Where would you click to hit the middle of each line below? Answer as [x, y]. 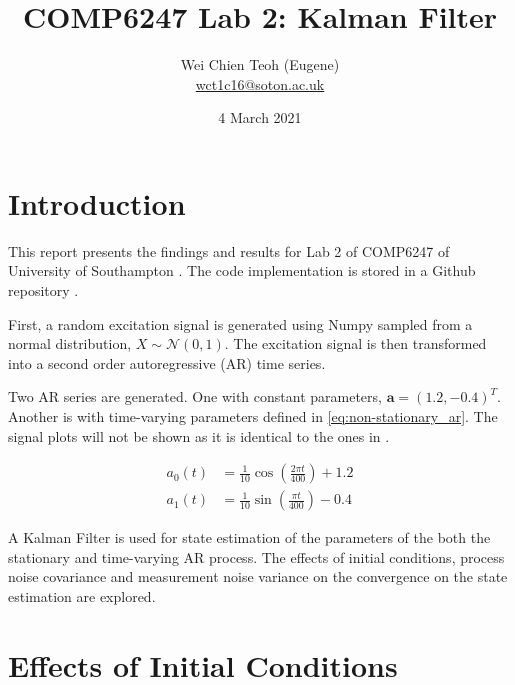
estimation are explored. [82, 596]
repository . [43, 290]
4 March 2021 [260, 117]
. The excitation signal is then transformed [355, 343]
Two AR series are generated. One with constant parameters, [195, 396]
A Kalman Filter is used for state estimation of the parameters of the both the [249, 537]
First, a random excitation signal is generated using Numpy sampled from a [240, 323]
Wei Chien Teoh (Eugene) [260, 64]
